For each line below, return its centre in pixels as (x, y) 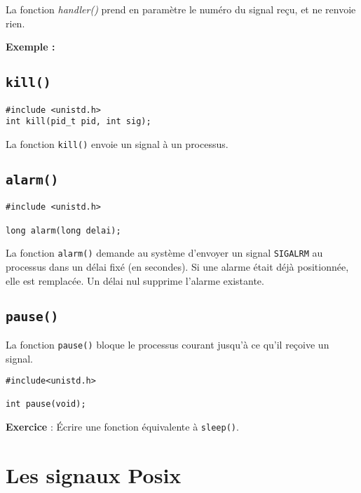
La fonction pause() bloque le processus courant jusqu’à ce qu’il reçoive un (168, 344)
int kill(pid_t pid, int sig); (79, 122)
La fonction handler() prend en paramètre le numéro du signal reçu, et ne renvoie (181, 9)
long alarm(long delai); (63, 230)
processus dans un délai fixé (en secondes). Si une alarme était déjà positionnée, (177, 266)
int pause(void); (46, 404)
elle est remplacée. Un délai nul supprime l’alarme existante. (135, 280)
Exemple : (30, 47)
